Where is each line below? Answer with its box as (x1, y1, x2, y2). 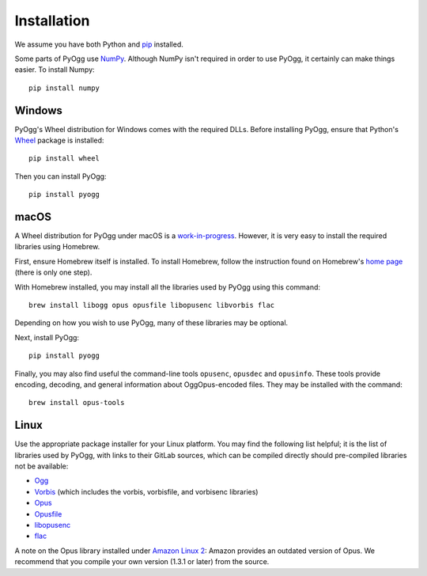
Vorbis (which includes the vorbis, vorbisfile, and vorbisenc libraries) (34, 487, 259, 496)
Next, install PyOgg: (14, 332, 79, 342)
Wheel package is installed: (14, 135, 104, 146)
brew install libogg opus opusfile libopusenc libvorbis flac (28, 301, 275, 310)
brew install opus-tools (28, 398, 125, 407)
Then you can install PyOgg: (14, 171, 107, 181)
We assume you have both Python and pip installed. (14, 40, 183, 49)
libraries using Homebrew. (14, 242, 100, 252)
